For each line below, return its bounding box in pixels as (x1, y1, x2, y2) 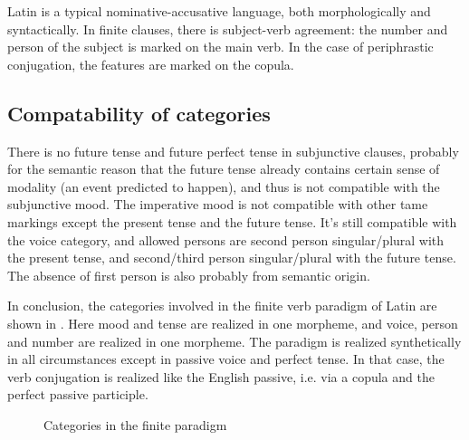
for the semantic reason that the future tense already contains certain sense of (7, 159, 440, 178)
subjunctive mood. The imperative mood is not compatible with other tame (7, 195, 428, 214)
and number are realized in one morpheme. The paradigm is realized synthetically (7, 331, 462, 350)
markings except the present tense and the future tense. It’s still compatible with (7, 212, 457, 231)
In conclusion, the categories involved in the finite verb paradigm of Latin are (7, 296, 437, 315)
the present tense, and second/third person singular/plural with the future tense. (7, 248, 456, 267)
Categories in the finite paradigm (43, 415, 227, 434)
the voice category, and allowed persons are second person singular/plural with (7, 230, 445, 249)
